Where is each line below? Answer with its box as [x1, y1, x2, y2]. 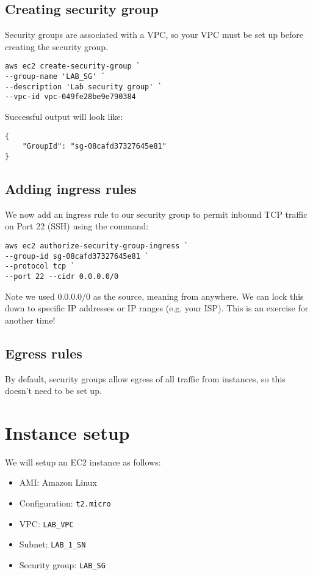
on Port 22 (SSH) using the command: [5, 220, 149, 232]
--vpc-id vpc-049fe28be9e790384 [5, 92, 136, 102]
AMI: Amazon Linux [19, 476, 97, 489]
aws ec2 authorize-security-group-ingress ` [5, 241, 189, 250]
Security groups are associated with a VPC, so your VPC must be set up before [5, 28, 304, 41]
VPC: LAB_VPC [19, 517, 74, 530]
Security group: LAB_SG [19, 558, 106, 571]
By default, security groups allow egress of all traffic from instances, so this [5, 372, 286, 385]
